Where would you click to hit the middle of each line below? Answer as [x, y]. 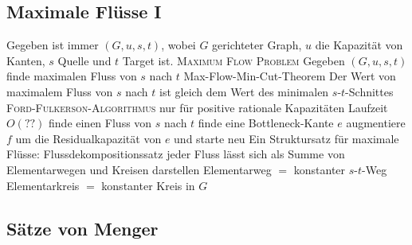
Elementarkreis [43, 185]
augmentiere [376, 123]
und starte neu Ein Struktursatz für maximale [286, 138]
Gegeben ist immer [53, 45]
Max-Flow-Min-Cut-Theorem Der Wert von [290, 76]
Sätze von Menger [82, 228]
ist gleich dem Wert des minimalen [244, 91]
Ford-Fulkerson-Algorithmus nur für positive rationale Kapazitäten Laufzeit [197, 107]
